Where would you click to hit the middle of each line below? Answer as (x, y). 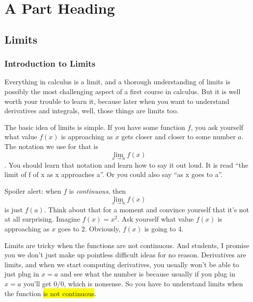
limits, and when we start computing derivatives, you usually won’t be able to (122, 264)
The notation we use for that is (51, 146)
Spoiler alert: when (33, 190)
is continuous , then (98, 190)
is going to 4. (164, 228)
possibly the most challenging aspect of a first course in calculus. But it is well (123, 91)
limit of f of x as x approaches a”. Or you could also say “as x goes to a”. (114, 174)
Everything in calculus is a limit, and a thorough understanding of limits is (117, 82)
